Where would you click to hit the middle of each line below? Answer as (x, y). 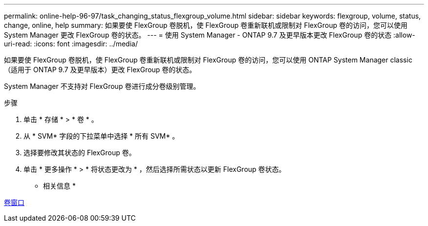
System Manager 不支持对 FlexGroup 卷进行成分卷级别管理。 (102, 86)
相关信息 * (59, 186)
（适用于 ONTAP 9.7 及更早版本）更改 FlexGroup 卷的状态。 (100, 70)
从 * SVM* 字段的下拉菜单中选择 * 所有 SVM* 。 (101, 136)
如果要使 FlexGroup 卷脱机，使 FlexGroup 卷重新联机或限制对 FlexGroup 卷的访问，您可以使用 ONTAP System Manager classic (208, 60)
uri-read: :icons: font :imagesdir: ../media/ (71, 44)
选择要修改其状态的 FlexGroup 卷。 (80, 153)
